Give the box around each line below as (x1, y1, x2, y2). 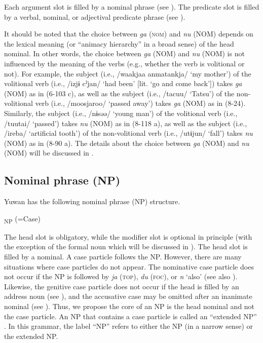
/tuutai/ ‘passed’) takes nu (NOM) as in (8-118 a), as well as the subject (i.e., (4, 118, 247, 128)
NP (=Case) (4, 213, 41, 225)
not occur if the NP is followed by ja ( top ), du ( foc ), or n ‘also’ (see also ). (4, 271, 238, 282)
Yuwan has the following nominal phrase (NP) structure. (4, 196, 180, 207)
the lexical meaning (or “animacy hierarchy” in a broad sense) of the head (4, 38, 234, 49)
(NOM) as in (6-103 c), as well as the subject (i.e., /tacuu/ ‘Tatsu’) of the (4, 88, 235, 98)
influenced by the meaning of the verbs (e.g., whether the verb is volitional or (4, 58, 245, 68)
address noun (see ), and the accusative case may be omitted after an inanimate (4, 291, 252, 301)
